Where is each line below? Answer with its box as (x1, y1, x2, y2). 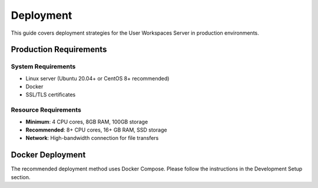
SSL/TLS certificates (25, 91, 76, 98)
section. (11, 173, 31, 180)
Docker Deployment (11, 150, 86, 160)
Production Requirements (11, 45, 107, 55)
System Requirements (11, 62, 76, 70)
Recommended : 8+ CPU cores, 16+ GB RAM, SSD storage (25, 126, 167, 133)
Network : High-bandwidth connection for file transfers (25, 135, 159, 142)
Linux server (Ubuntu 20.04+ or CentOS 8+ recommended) (25, 75, 170, 82)
